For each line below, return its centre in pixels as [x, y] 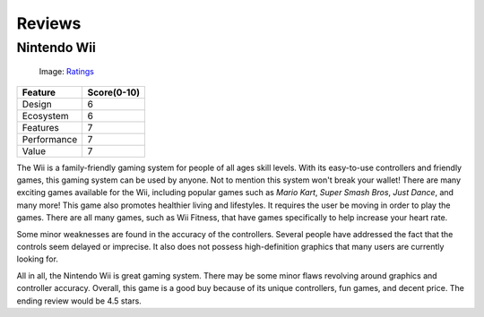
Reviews [49, 23]
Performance [50, 139]
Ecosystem [45, 116]
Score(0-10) [114, 92]
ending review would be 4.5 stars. [79, 301]
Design [37, 104]
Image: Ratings [66, 72]
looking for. [37, 259]
